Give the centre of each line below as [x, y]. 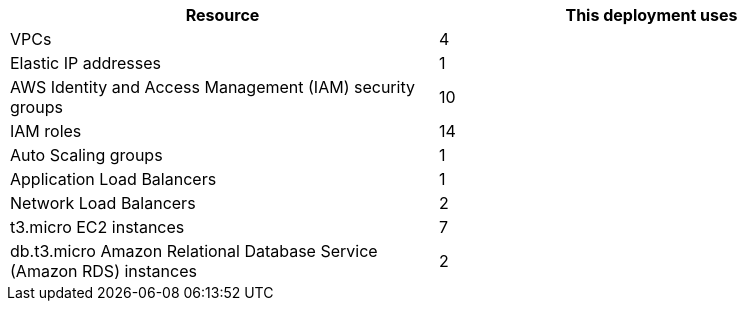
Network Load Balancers [103, 203]
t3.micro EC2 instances [97, 227]
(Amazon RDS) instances [103, 271]
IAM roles [46, 131]
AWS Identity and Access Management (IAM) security [212, 87]
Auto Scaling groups [86, 155]
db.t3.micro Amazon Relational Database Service [194, 251]
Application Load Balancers [113, 179]
